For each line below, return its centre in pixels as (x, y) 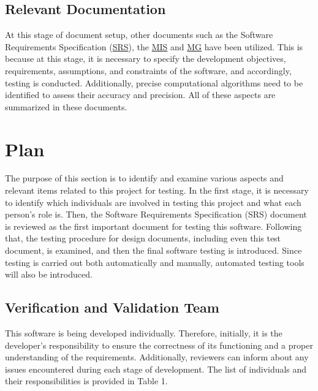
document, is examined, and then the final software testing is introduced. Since (153, 250)
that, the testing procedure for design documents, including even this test (143, 238)
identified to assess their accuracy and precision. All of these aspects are (140, 95)
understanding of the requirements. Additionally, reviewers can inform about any (157, 357)
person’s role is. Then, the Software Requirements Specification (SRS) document (156, 214)
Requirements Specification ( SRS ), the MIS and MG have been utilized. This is (154, 46)
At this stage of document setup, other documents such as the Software (139, 35)
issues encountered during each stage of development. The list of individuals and (156, 369)
